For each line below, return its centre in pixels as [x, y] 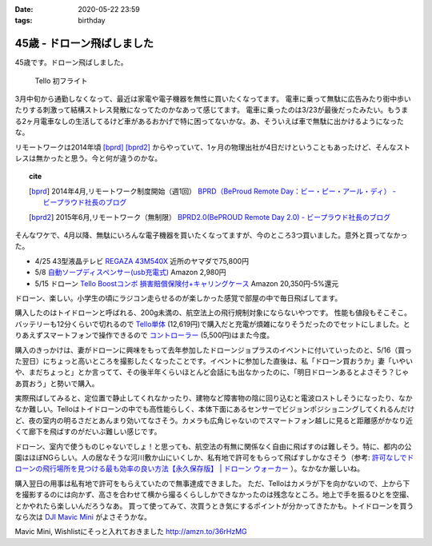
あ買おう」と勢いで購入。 [57, 383]
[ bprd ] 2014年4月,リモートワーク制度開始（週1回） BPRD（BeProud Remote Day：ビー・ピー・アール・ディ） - [212, 191]
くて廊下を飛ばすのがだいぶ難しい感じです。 [88, 432]
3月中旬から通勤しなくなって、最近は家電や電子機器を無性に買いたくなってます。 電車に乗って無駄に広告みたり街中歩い [213, 99]
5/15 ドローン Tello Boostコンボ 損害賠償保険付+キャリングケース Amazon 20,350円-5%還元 [187, 283]
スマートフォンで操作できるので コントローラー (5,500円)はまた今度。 [158, 335]
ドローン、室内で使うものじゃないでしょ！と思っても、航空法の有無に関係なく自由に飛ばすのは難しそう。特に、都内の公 [213, 446]
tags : [24, 21]
